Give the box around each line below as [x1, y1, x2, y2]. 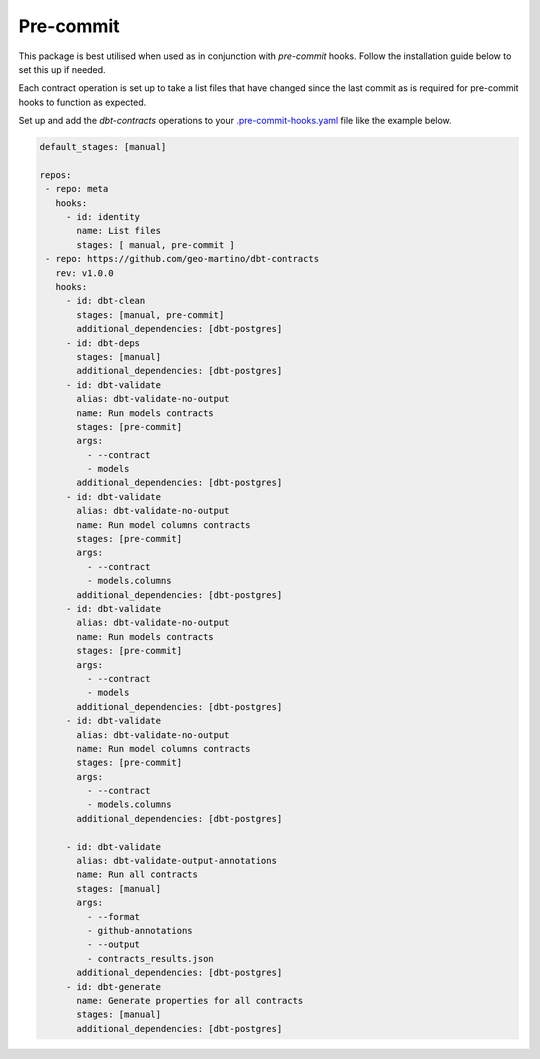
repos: [39, 169, 72, 180]
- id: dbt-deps [65, 337, 140, 349]
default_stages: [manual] [39, 141, 167, 153]
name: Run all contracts [76, 869, 199, 880]
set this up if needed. [18, 63, 106, 75]
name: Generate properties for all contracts [76, 995, 304, 1006]
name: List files [76, 225, 162, 237]
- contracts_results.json [86, 953, 214, 964]
